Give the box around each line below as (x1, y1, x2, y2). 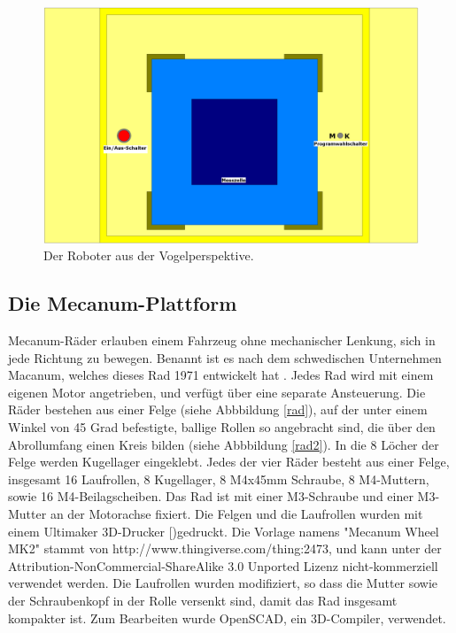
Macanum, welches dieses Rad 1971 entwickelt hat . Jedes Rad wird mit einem (8, 366, 434, 384)
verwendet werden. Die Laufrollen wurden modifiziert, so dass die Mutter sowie (8, 574, 438, 592)
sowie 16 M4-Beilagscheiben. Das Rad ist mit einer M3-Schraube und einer (8, 487, 413, 506)
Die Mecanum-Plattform (8, 289, 237, 317)
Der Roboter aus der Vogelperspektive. (43, 246, 254, 265)
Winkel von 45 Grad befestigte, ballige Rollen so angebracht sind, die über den (8, 418, 436, 436)
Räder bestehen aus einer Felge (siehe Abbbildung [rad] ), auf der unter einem (8, 400, 428, 419)
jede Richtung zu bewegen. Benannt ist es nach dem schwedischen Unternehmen (8, 348, 442, 367)
